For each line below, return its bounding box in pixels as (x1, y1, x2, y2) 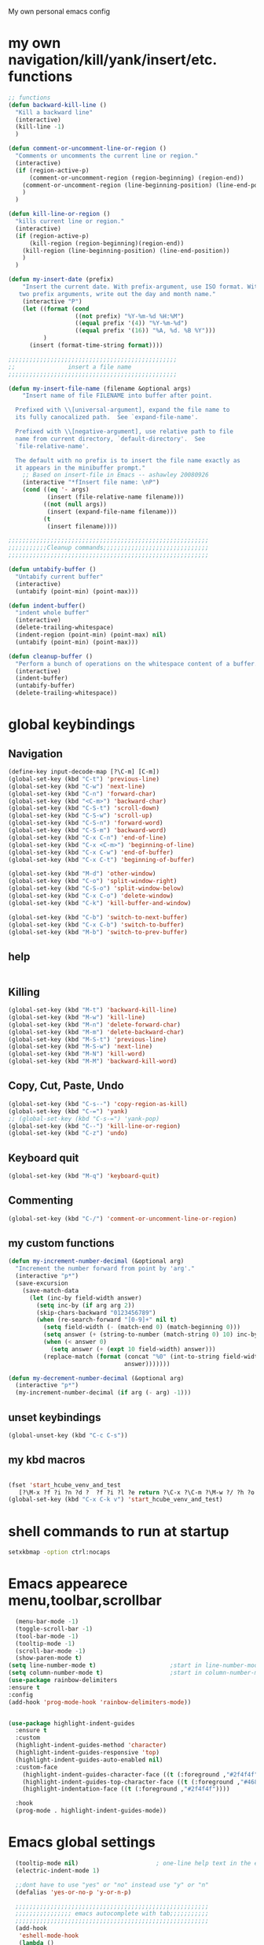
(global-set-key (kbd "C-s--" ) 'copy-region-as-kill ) (8, 1100, 189, 1108)
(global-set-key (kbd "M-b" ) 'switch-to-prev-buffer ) (8, 928, 189, 936)
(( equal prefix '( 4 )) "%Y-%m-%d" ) (75, 319, 189, 328)
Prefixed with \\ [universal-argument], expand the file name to (15, 406, 230, 414)
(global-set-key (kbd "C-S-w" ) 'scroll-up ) (8, 811, 153, 820)
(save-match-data (22, 1286, 79, 1294)
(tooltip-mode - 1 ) (15, 1639, 76, 1647)
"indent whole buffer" (15, 609, 90, 617)
